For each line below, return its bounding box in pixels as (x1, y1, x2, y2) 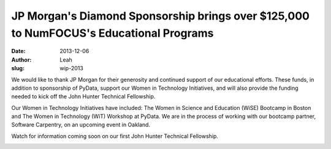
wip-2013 (59, 65, 84, 72)
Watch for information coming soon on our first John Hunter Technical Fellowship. (11, 132, 219, 140)
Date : (11, 48, 26, 55)
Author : (11, 56, 32, 64)
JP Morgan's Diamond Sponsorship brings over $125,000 (11, 9, 310, 23)
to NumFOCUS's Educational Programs (11, 26, 214, 40)
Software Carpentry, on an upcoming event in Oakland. (11, 121, 150, 128)
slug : (11, 65, 25, 72)
